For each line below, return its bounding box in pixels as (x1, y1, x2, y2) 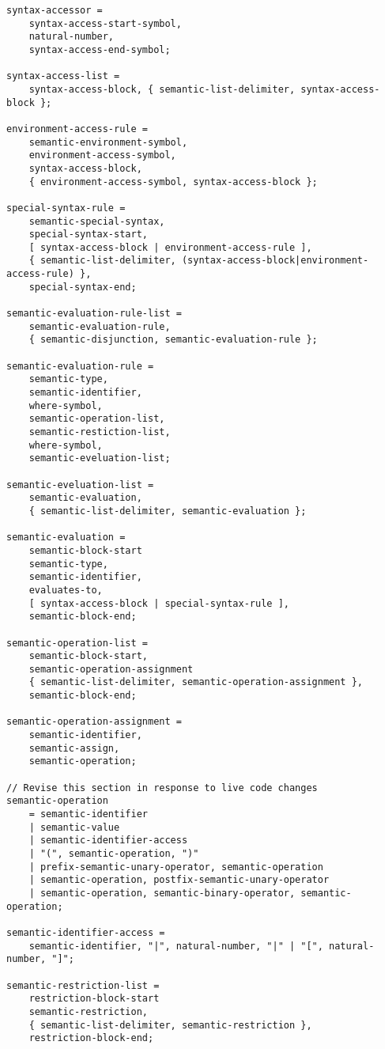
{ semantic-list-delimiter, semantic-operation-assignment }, (28, 676, 364, 688)
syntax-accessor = (6, 5, 103, 16)
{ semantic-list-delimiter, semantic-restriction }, (28, 1019, 312, 1031)
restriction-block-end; (28, 1032, 154, 1044)
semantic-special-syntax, (28, 215, 165, 227)
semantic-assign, (28, 742, 120, 754)
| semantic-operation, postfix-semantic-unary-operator (28, 874, 330, 886)
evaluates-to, (28, 584, 103, 596)
